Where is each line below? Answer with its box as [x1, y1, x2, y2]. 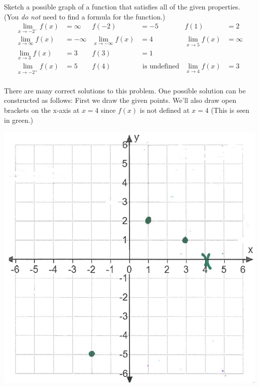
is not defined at [139, 104, 190, 115]
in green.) [4, 114, 33, 125]
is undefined [142, 62, 179, 70]
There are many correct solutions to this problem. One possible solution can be [4, 85, 246, 95]
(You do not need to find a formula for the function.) [4, 11, 165, 21]
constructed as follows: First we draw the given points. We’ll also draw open [4, 95, 237, 105]
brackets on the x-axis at [4, 104, 80, 115]
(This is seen [211, 104, 250, 115]
